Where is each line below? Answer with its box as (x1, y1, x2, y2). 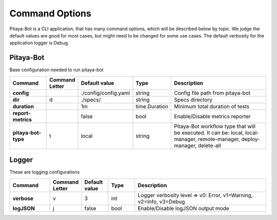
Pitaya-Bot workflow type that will (174, 123, 256, 130)
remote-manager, (197, 135, 241, 143)
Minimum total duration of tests (174, 103, 250, 110)
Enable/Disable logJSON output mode (137, 205, 229, 212)
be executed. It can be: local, (174, 129, 244, 136)
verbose (12, 195, 33, 202)
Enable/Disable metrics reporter (174, 113, 251, 120)
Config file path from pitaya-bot (174, 89, 251, 96)
